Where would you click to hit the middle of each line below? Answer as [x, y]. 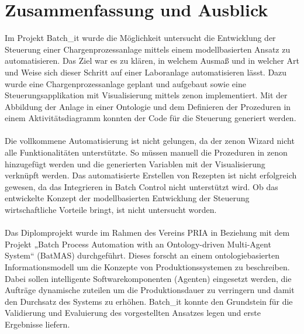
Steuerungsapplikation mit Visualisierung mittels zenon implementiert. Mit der [146, 95]
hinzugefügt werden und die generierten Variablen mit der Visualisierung [135, 163]
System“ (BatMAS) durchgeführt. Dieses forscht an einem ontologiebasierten [142, 255]
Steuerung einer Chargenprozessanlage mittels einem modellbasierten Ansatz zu [148, 49]
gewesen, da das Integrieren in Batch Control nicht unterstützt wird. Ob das [141, 186]
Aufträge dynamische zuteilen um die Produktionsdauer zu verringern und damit [150, 290]
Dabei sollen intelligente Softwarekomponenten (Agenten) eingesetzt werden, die [148, 278]
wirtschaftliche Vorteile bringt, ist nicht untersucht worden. [111, 210]
